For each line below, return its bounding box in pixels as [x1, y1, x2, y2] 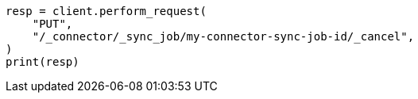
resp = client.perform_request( [6, 5, 207, 17]
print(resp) [6, 55, 79, 68]
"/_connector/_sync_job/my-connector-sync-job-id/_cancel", [32, 30, 415, 43]
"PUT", [32, 17, 73, 30]
